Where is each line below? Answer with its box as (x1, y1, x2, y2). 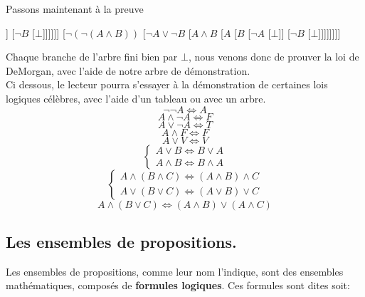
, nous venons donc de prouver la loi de (188, 49, 359, 64)
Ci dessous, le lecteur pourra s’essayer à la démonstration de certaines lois (6, 77, 328, 92)
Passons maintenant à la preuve (6, 1, 144, 16)
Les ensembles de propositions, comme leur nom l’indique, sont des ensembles (6, 264, 344, 278)
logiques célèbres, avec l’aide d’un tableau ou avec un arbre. (6, 90, 266, 105)
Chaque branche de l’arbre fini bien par (6, 49, 178, 64)
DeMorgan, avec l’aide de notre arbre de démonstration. (6, 63, 250, 78)
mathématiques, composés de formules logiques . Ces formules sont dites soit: (6, 278, 350, 293)
